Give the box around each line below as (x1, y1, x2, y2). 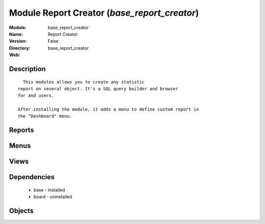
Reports (9, 126, 34, 135)
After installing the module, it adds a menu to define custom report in (18, 107, 199, 112)
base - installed (33, 187, 65, 193)
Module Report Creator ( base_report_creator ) (9, 7, 199, 18)
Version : (9, 38, 27, 44)
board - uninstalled (33, 194, 72, 200)
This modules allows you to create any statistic (23, 79, 145, 84)
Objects (9, 207, 34, 215)
